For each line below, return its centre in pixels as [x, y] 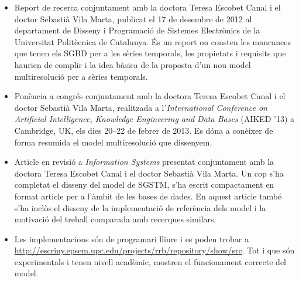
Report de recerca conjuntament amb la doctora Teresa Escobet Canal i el [147, 7]
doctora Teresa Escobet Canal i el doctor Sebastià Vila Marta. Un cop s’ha [149, 173]
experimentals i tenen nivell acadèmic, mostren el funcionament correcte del [150, 261]
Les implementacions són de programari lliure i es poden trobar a [131, 238]
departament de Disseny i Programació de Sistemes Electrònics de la [137, 30]
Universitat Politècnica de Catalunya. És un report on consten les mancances [153, 41]
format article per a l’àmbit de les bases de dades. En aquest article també [148, 196]
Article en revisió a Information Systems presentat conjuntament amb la [144, 162]
